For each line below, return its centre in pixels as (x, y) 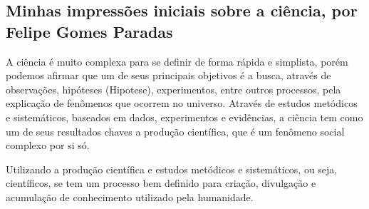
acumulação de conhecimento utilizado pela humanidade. (130, 197)
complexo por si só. (48, 145)
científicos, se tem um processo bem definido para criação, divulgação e (161, 183)
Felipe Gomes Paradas (89, 31)
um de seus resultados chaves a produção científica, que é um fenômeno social (175, 131)
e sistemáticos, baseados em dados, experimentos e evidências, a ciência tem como (184, 117)
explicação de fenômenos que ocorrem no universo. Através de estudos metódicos (182, 103)
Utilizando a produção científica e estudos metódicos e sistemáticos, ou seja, (172, 169)
